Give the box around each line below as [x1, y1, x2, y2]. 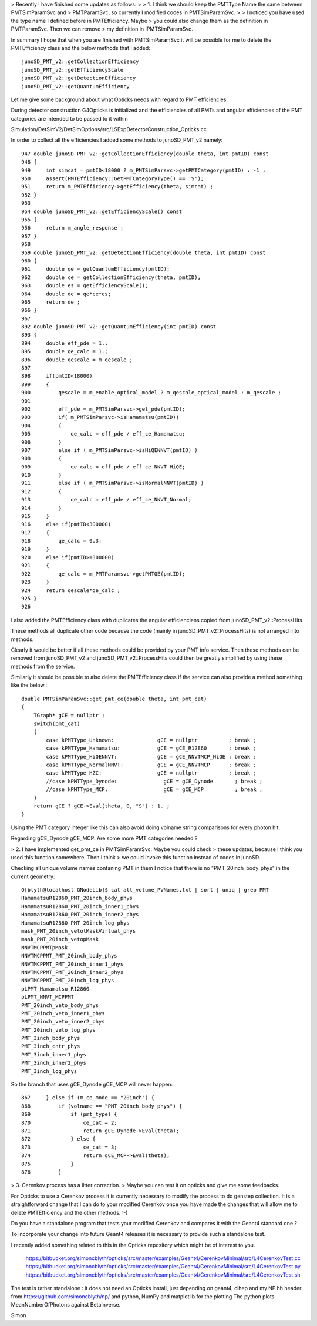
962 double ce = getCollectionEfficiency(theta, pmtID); [21, 274, 201, 281]
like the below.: [11, 682, 47, 689]
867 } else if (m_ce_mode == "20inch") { [21, 1095, 155, 1101]
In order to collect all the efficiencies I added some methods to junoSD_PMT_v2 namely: [11, 137, 223, 144]
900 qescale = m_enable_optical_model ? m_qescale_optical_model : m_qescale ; [21, 389, 282, 396]
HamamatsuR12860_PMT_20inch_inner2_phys [21, 911, 139, 918]
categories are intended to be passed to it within [11, 115, 129, 122]
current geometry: [11, 873, 55, 880]
